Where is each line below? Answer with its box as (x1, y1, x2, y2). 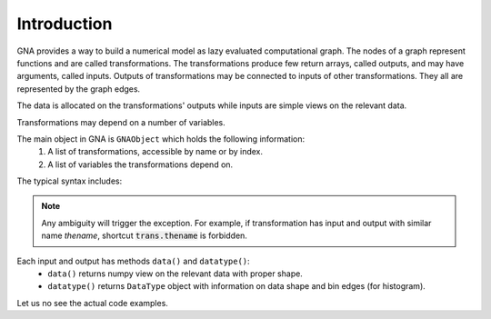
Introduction (16, 14, 113, 34)
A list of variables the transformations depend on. (47, 159, 234, 170)
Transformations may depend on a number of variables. (16, 116, 226, 127)
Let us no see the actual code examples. (16, 297, 168, 308)
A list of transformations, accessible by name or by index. (47, 146, 264, 157)
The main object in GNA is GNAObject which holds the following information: (16, 133, 305, 145)
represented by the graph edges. (16, 83, 141, 95)
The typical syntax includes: (16, 175, 123, 186)
